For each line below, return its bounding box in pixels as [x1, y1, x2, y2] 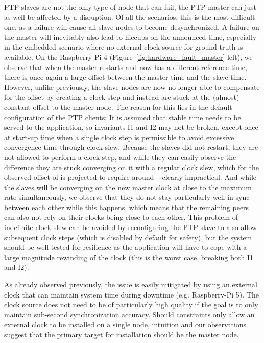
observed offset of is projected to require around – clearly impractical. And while [4, 172, 257, 182]
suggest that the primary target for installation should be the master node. [4, 329, 239, 339]
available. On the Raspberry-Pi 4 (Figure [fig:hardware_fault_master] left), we [4, 51, 253, 62]
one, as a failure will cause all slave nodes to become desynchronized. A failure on [4, 21, 259, 32]
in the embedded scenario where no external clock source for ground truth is [4, 41, 243, 52]
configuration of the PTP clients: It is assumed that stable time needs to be [4, 111, 241, 122]
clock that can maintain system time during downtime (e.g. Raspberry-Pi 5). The [4, 289, 259, 300]
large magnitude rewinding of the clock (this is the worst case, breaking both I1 [4, 251, 254, 262]
